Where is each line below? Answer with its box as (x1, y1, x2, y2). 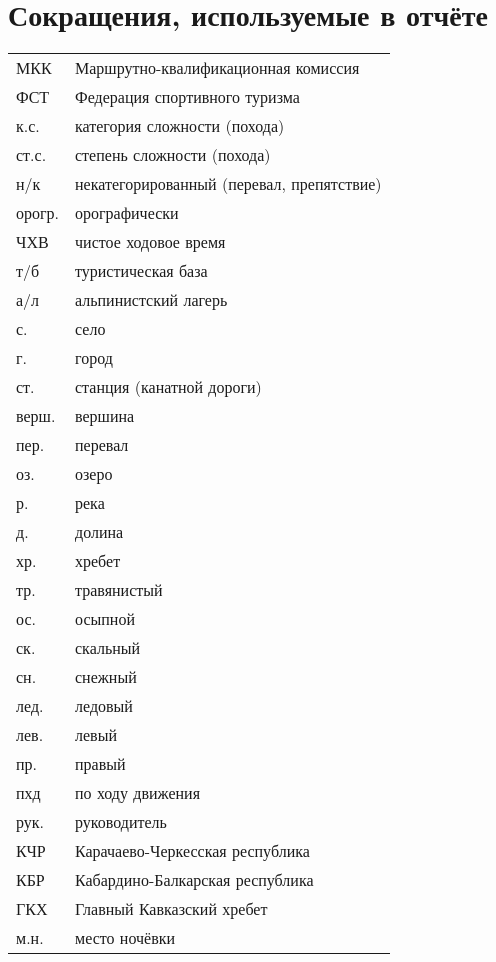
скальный (75, 636, 141, 660)
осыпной (75, 607, 135, 631)
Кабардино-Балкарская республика (75, 868, 314, 892)
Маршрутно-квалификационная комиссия (75, 56, 360, 80)
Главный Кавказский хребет (75, 897, 268, 921)
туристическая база (75, 259, 208, 283)
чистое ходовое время (75, 230, 226, 254)
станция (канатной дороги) (75, 375, 262, 399)
